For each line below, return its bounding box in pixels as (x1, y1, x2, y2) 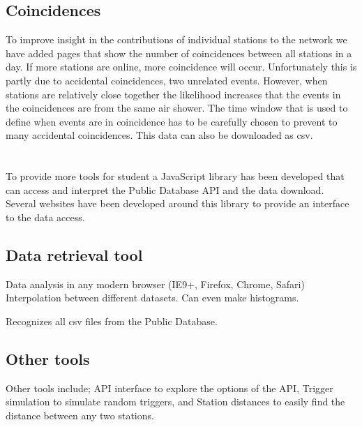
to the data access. (6, 209, 85, 224)
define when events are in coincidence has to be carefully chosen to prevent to (6, 114, 338, 128)
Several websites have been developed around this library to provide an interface (6, 196, 349, 211)
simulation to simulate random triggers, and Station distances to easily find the (6, 394, 345, 409)
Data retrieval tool (6, 244, 143, 265)
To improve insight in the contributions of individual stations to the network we (6, 32, 347, 47)
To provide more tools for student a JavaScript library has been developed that (6, 169, 345, 183)
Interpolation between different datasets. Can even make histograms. (6, 290, 299, 305)
